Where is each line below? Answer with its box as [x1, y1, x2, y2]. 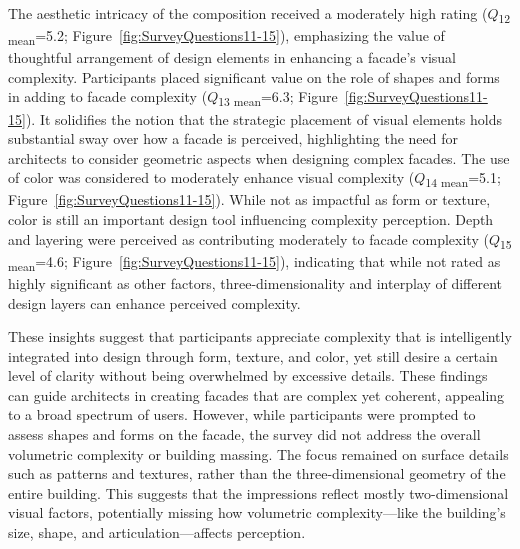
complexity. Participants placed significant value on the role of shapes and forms [8, 66, 500, 87]
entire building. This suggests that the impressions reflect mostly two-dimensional [8, 482, 509, 503]
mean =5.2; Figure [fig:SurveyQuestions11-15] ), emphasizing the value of [8, 25, 445, 48]
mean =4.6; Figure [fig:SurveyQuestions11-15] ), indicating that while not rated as [8, 250, 501, 274]
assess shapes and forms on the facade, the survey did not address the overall [8, 424, 481, 445]
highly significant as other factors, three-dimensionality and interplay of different [8, 272, 503, 293]
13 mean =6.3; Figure [218, 86, 338, 110]
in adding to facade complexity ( [8, 86, 208, 107]
